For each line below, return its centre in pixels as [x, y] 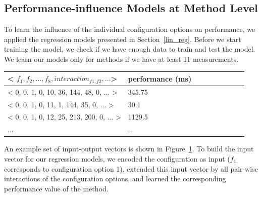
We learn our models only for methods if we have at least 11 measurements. [121, 58]
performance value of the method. [56, 188]
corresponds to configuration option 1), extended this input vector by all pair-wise [131, 168]
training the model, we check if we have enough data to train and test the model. [130, 49]
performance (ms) [160, 78]
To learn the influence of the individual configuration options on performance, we [130, 29]
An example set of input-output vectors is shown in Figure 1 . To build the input [129, 149]
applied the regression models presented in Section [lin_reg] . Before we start [123, 39]
